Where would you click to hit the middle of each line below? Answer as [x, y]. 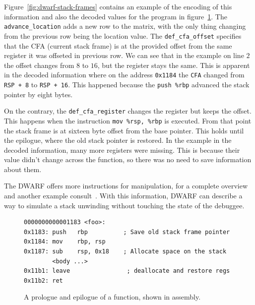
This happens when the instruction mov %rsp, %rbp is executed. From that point [128, 120]
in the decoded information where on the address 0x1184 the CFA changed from [124, 75]
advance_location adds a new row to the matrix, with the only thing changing [125, 26]
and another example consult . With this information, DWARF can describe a [123, 196]
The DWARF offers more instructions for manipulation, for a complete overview [126, 186]
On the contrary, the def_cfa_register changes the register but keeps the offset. [128, 111]
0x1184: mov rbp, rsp [65, 242]
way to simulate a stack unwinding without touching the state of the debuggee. [124, 205]
